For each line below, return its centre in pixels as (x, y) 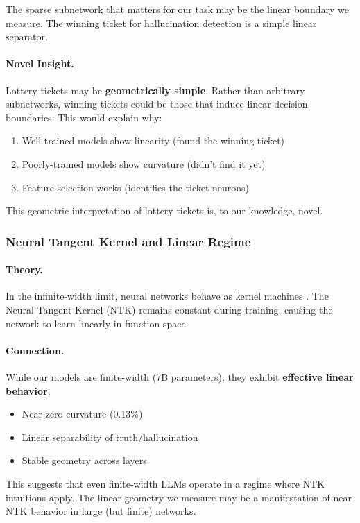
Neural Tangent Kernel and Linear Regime (128, 241)
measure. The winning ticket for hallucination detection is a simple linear (161, 23)
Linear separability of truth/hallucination (110, 437)
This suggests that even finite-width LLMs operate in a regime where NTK (165, 483)
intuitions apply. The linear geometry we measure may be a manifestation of (168, 497)
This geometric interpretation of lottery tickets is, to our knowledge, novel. (164, 211)
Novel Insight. (40, 63)
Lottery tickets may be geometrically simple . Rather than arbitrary (155, 90)
